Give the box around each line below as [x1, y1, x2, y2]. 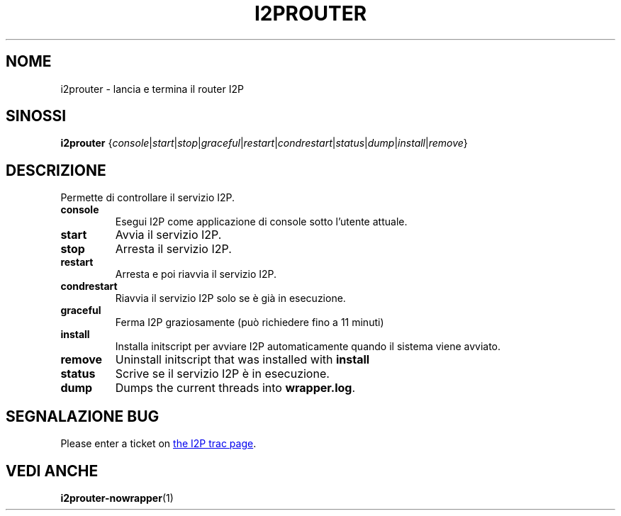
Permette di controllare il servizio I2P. [60, 191, 235, 204]
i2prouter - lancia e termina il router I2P [60, 82, 244, 95]
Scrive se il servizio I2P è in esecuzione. [115, 366, 330, 381]
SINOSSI [6, 107, 67, 125]
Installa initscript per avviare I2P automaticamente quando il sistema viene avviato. [115, 340, 501, 353]
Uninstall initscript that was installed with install [115, 352, 370, 367]
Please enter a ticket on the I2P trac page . [60, 437, 257, 450]
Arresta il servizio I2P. [115, 242, 232, 257]
